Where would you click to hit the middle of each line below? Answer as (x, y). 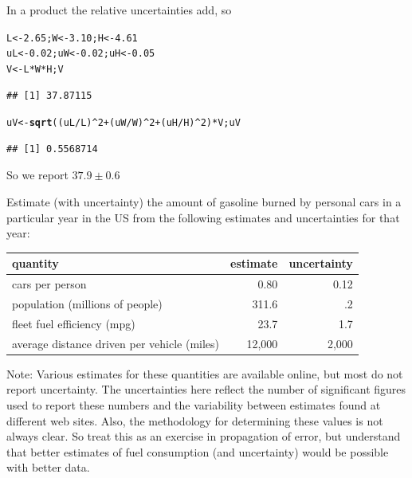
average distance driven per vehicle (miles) (116, 343)
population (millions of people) (87, 303)
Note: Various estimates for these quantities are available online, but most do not (205, 373)
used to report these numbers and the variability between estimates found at (194, 404)
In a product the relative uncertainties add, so (119, 10)
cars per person (49, 284)
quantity (35, 263)
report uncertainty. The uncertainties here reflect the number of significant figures (206, 389)
